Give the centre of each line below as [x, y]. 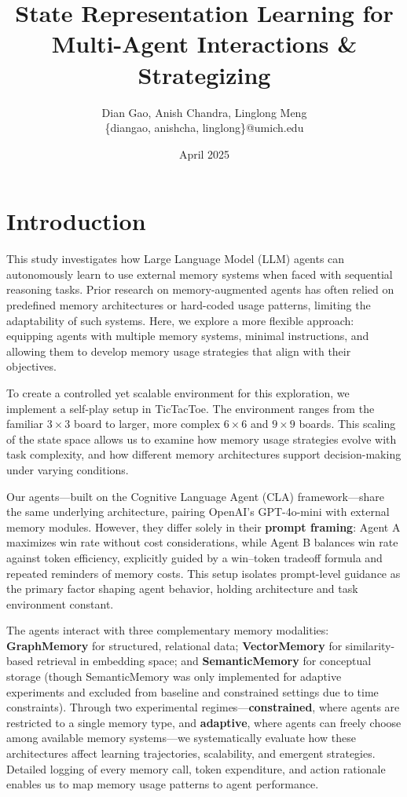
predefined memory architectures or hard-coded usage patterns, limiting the [189, 305]
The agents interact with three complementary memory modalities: [168, 630]
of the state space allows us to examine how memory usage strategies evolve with [202, 439]
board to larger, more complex [147, 424]
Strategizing [204, 74]
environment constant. [60, 603]
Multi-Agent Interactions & [204, 44]
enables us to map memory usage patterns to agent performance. [163, 784]
